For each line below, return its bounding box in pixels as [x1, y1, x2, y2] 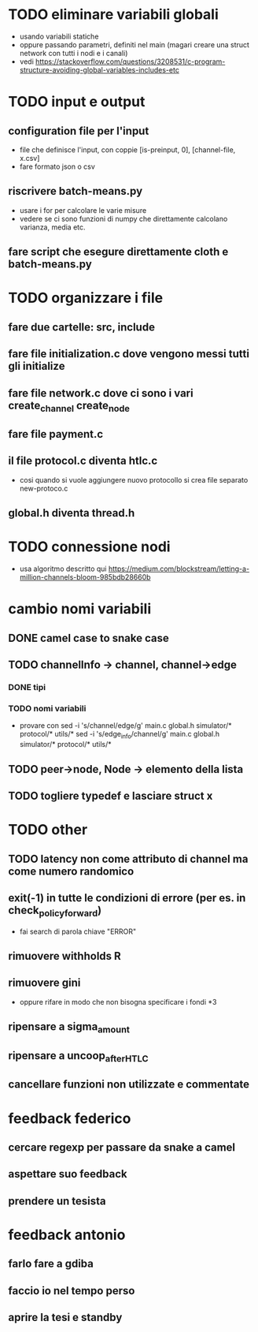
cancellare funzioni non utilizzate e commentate [8, 1078, 250, 1091]
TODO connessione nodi [8, 538, 171, 556]
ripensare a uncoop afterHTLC [8, 1049, 149, 1064]
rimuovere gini [8, 976, 81, 990]
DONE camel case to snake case [8, 631, 169, 644]
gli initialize [8, 360, 65, 373]
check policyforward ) [8, 903, 102, 920]
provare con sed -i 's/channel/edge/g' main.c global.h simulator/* [19, 721, 232, 730]
